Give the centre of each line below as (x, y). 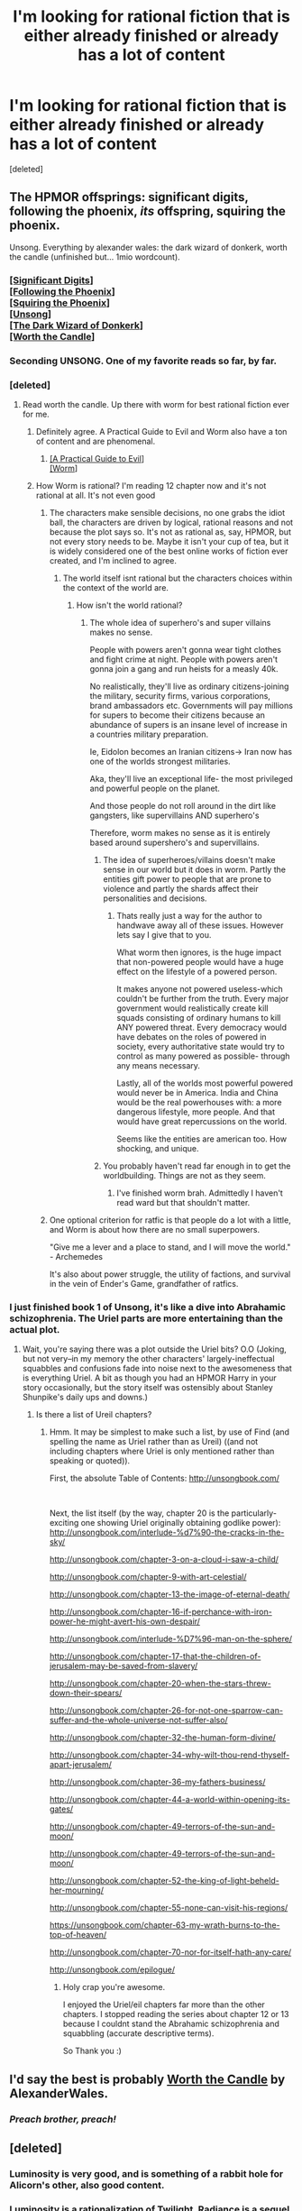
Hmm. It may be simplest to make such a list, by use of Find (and (169, 1432)
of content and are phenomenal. (96, 441)
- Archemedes (76, 1256)
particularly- (254, 1513)
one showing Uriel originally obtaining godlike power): (181, 1523)
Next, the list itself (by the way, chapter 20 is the (139, 1513)
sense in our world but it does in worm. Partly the (195, 869)
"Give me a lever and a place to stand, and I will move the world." (170, 1247)
